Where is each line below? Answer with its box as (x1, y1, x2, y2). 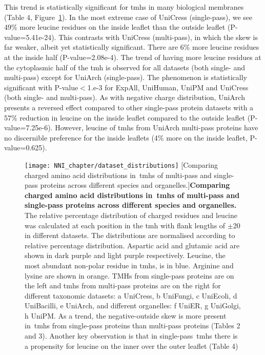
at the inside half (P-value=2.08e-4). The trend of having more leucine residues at (4, 51, 261, 62)
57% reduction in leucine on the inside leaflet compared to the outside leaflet (4, 112, 245, 123)
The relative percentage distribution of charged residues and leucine (25, 209, 237, 220)
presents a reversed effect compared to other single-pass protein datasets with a (4, 102, 254, 112)
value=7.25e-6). (4, 122, 53, 133)
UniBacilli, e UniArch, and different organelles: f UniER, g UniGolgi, (25, 300, 241, 311)
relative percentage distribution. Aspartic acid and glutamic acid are (25, 240, 240, 250)
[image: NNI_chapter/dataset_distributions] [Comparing (25, 159, 218, 170)
